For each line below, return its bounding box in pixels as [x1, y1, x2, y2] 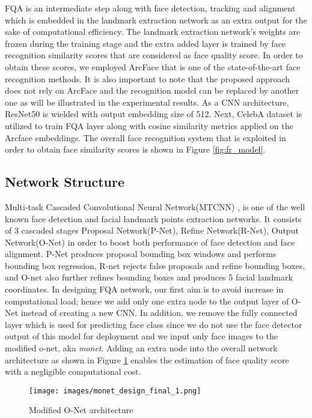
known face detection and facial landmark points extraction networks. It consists [5, 212, 302, 225]
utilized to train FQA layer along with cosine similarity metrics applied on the [5, 119, 293, 132]
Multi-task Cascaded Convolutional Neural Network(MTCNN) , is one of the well [5, 200, 305, 213]
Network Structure [5, 172, 125, 191]
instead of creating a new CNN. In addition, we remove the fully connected [20, 306, 298, 319]
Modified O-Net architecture [29, 404, 133, 416]
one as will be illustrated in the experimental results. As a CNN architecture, [5, 95, 289, 108]
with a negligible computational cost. [5, 365, 141, 378]
